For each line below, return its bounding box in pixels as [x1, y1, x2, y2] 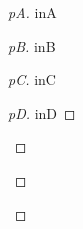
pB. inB [8, 35, 56, 56]
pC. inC [8, 69, 56, 90]
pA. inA [8, 2, 57, 22]
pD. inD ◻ [8, 102, 76, 123]
